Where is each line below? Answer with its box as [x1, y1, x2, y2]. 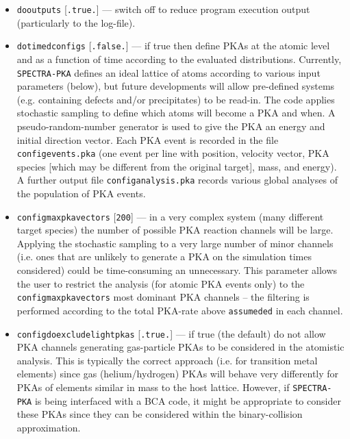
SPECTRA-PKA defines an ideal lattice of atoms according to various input [16, 65, 321, 79]
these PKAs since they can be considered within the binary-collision [16, 407, 303, 421]
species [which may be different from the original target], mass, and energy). [16, 159, 337, 173]
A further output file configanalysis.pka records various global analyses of [16, 173, 338, 187]
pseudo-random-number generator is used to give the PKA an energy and [16, 118, 325, 133]
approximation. [16, 420, 81, 434]
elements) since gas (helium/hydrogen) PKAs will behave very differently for [16, 366, 339, 381]
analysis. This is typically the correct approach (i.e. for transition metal [16, 353, 318, 367]
